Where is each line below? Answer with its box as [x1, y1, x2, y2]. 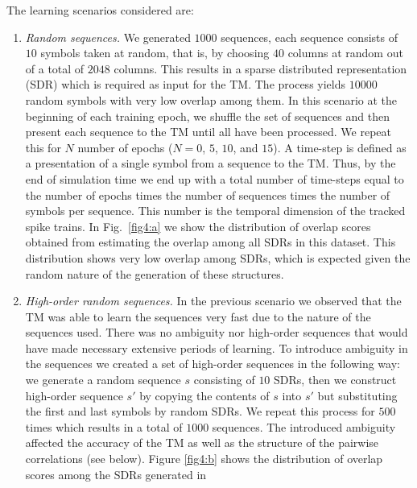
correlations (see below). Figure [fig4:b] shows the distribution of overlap [25, 450, 383, 467]
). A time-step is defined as [273, 139, 407, 155]
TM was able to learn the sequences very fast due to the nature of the [25, 308, 371, 325]
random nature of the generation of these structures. [25, 265, 284, 282]
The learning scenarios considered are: [6, 2, 194, 18]
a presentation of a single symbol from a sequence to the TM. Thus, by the [25, 155, 396, 172]
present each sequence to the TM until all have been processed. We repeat [25, 123, 391, 140]
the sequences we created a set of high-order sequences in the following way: [25, 355, 400, 372]
